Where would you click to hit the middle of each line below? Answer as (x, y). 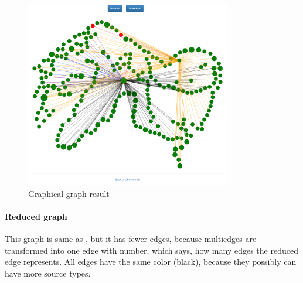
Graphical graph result (69, 193)
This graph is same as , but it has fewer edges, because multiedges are (131, 239)
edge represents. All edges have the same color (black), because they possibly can (151, 262)
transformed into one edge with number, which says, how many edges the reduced (151, 250)
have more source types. (48, 273)
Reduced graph (36, 216)
